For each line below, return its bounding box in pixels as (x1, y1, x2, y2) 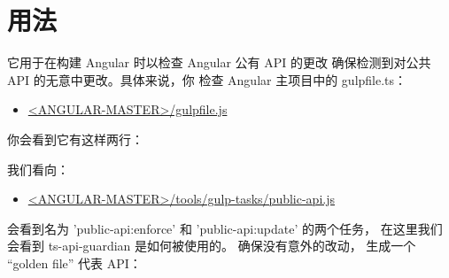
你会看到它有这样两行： (7, 129, 143, 148)
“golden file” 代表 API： (7, 253, 142, 272)
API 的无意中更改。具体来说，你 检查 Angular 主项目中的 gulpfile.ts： (7, 70, 407, 89)
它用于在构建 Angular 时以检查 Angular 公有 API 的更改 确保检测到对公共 (7, 53, 431, 72)
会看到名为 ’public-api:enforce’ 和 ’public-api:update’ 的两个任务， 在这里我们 (7, 219, 443, 237)
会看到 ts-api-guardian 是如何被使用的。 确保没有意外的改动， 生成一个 (7, 236, 416, 255)
